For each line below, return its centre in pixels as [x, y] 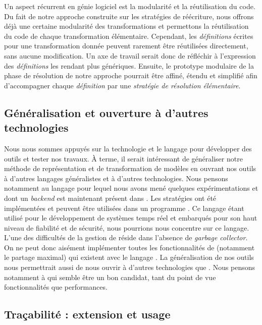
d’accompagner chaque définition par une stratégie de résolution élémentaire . [122, 85]
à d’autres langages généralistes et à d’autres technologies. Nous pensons [116, 178]
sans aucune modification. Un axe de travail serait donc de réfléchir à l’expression [130, 55]
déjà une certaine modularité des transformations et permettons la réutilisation [126, 26]
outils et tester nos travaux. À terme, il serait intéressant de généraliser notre [123, 158]
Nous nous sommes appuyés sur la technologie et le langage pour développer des [128, 148]
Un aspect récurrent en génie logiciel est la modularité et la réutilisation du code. [130, 6]
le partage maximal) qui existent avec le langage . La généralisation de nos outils [129, 257]
